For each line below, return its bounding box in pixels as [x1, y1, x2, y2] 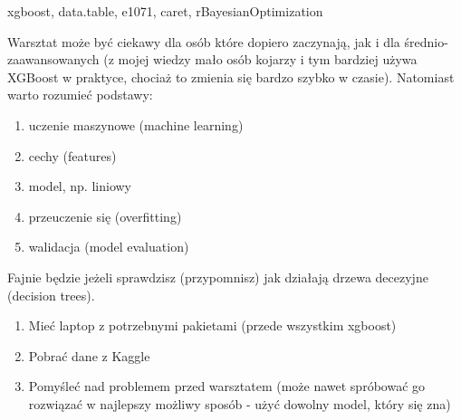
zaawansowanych [7, 50, 100, 69]
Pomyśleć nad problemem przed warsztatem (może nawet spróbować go [28, 377, 426, 396]
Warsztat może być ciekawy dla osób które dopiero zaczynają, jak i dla [7, 32, 400, 51]
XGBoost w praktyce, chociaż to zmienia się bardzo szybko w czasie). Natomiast [7, 67, 455, 86]
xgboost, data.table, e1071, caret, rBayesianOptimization [7, 2, 323, 20]
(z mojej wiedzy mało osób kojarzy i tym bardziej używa [103, 50, 418, 69]
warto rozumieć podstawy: [7, 85, 153, 104]
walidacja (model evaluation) [28, 237, 189, 256]
